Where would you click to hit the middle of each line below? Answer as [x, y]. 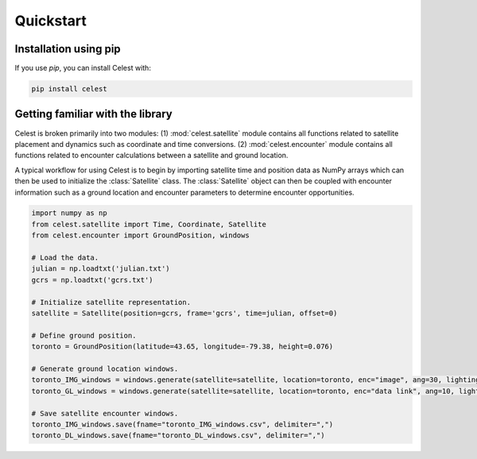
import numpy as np [69, 213]
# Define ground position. [84, 335]
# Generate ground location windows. [105, 368]
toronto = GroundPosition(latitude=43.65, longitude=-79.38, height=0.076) [182, 347]
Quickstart [51, 21]
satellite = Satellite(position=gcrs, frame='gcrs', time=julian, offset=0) [184, 313]
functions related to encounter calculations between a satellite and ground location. [151, 156]
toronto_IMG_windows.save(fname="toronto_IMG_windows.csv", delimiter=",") [182, 424]
